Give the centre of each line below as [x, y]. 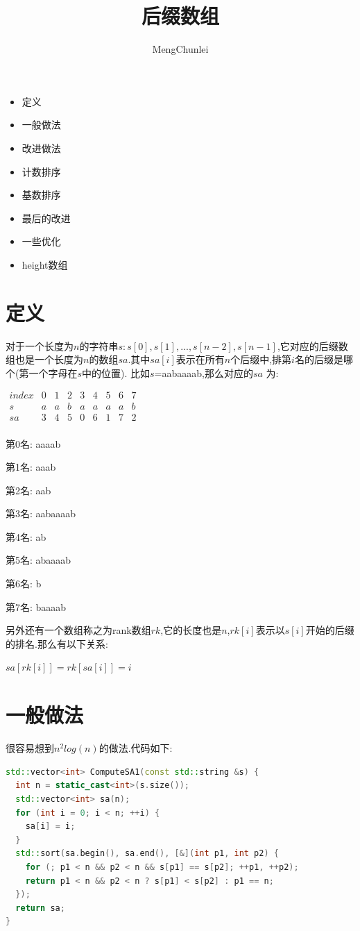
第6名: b [24, 584]
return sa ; [40, 908]
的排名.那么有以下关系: [57, 643]
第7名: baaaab [36, 606]
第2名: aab [28, 490]
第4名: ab [26, 536]
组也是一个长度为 [44, 359]
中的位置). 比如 [116, 372]
